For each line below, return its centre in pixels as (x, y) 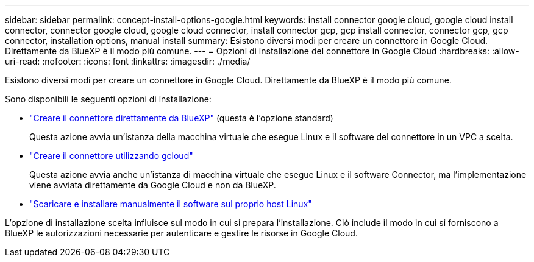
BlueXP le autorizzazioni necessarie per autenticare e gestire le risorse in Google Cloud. (181, 233)
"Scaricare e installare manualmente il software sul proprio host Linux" (171, 204)
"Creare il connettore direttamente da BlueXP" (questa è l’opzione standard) (181, 118)
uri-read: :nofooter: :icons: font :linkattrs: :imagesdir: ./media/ (128, 61)
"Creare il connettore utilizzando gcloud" (111, 156)
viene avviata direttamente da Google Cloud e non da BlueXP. (153, 185)
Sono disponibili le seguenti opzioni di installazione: (108, 99)
